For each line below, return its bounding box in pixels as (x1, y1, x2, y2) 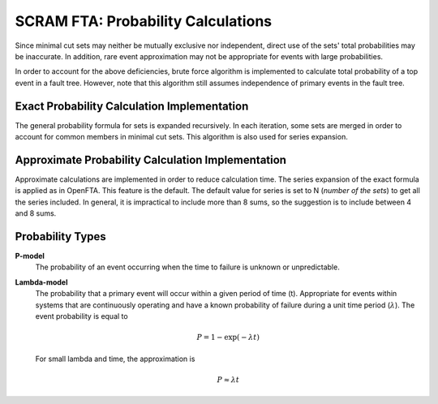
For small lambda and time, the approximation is (35, 354, 195, 363)
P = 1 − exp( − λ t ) (196, 333, 260, 342)
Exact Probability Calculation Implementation (15, 99, 249, 113)
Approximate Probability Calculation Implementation (15, 153, 287, 166)
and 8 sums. (15, 208, 57, 218)
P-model (15, 251, 45, 260)
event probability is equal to (35, 311, 129, 320)
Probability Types (15, 230, 107, 243)
